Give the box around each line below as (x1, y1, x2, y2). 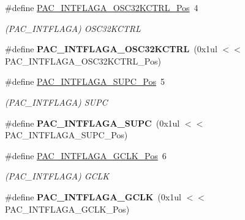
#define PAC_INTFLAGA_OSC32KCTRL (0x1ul (5, 42, 217, 55)
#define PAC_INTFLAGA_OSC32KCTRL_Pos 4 (5, 1, 198, 14)
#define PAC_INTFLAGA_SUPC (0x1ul (5, 116, 180, 129)
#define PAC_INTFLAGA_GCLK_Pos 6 (5, 149, 167, 162)
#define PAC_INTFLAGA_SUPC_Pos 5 (5, 75, 165, 88)
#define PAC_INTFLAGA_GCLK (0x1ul (5, 190, 181, 203)
